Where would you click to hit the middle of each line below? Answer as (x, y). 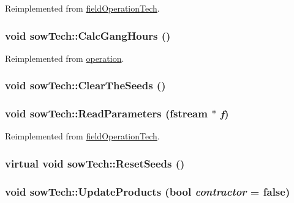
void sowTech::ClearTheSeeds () (85, 85)
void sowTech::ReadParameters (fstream (106, 113)
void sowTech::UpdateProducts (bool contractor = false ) (148, 191)
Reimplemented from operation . (65, 58)
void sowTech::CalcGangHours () (88, 35)
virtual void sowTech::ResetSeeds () (95, 163)
